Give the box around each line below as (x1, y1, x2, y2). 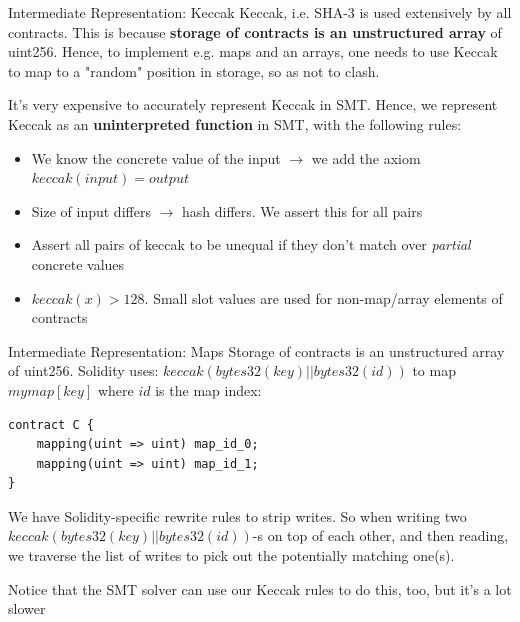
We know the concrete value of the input (31, 147, 281, 168)
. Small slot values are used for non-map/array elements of (144, 287, 503, 308)
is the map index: (155, 379, 262, 400)
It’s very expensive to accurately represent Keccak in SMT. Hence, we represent (8, 94, 498, 115)
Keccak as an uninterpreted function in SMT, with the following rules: (8, 113, 462, 134)
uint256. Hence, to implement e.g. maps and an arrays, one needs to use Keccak (8, 41, 498, 62)
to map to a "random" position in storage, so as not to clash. (8, 60, 380, 81)
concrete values (31, 253, 125, 274)
